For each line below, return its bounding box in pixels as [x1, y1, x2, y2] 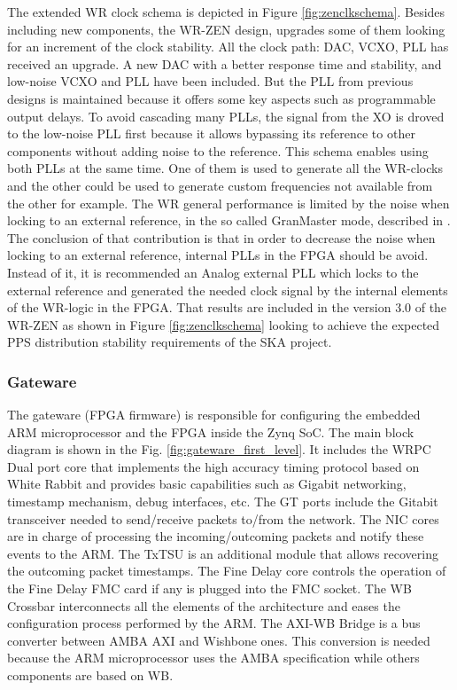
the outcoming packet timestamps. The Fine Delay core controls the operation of [7, 561, 446, 580]
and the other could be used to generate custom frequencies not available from [7, 176, 433, 194]
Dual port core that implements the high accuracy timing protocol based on [7, 457, 420, 475]
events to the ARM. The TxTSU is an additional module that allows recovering [7, 544, 438, 562]
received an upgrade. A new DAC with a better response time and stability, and [7, 54, 442, 73]
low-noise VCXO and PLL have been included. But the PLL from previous [7, 72, 414, 90]
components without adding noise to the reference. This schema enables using [7, 141, 429, 160]
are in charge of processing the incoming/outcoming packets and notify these [7, 527, 424, 545]
